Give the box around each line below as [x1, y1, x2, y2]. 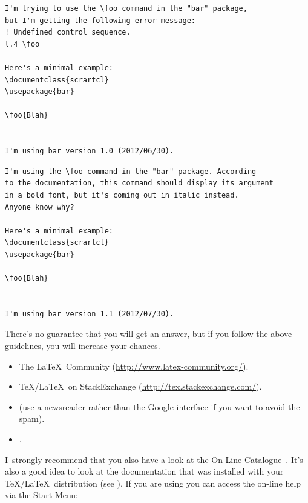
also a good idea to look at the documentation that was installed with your [5, 465, 284, 478]
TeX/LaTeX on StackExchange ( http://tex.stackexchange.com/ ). [19, 380, 262, 393]
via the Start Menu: [5, 488, 79, 501]
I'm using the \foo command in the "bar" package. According [5, 167, 257, 176]
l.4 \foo [5, 39, 40, 48]
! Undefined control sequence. [5, 28, 131, 37]
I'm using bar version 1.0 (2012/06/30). [5, 147, 174, 156]
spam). [19, 412, 45, 425]
